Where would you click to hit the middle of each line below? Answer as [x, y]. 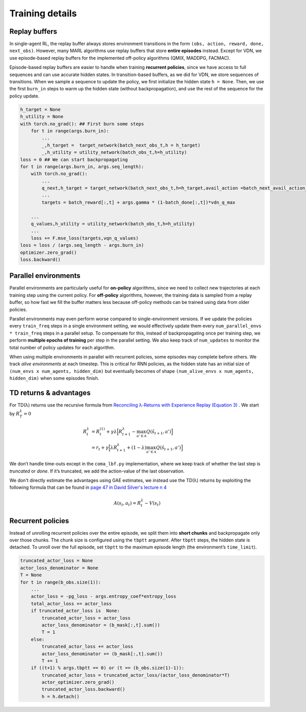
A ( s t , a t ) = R [127, 504]
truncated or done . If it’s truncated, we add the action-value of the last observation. [97, 471]
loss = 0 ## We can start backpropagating [74, 159]
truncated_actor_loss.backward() [83, 689]
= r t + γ [100, 448]
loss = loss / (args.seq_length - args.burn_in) [82, 245]
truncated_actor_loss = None [57, 561]
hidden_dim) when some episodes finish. [54, 378]
